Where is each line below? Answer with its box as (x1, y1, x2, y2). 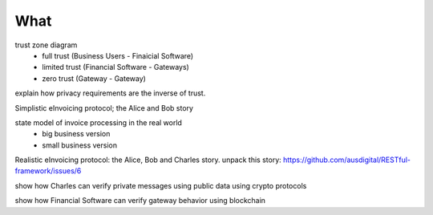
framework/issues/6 (14, 166, 82, 176)
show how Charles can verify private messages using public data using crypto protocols (14, 181, 307, 190)
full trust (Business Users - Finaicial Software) (42, 51, 194, 60)
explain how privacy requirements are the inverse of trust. (14, 88, 206, 98)
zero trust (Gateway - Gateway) (42, 73, 146, 83)
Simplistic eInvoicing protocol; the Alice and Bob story (14, 103, 194, 112)
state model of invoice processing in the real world (14, 117, 182, 128)
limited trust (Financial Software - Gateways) (42, 63, 190, 72)
